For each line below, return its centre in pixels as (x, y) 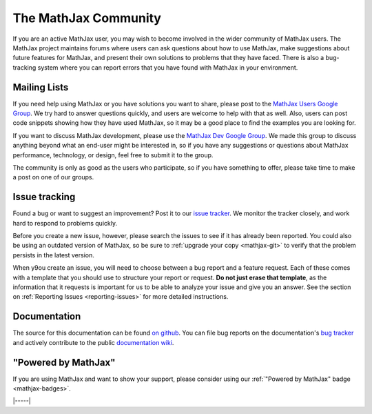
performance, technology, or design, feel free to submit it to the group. (113, 155)
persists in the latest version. (53, 255)
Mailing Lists (41, 87)
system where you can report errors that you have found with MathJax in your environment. (168, 67)
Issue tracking (44, 197)
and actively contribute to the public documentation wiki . (93, 342)
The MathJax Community (87, 18)
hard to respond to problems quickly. (65, 223)
